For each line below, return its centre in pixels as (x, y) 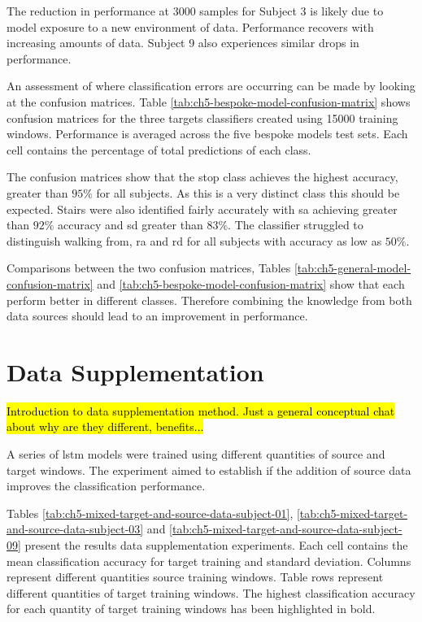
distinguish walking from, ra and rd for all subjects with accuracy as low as (194, 240)
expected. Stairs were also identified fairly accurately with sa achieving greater (202, 209)
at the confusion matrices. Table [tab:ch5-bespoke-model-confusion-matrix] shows (209, 101)
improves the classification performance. (106, 486)
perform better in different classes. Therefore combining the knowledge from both (209, 300)
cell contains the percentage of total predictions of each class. (159, 149)
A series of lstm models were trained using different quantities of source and (196, 454)
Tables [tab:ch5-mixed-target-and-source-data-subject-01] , (150, 513)
